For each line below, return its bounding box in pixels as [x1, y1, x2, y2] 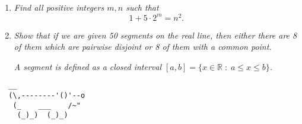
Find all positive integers [14, 1, 104, 13]
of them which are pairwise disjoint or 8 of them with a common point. [14, 40, 272, 53]
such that [126, 1, 159, 13]
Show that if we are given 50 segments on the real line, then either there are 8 [14, 28, 297, 41]
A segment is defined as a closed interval [14, 60, 161, 72]
